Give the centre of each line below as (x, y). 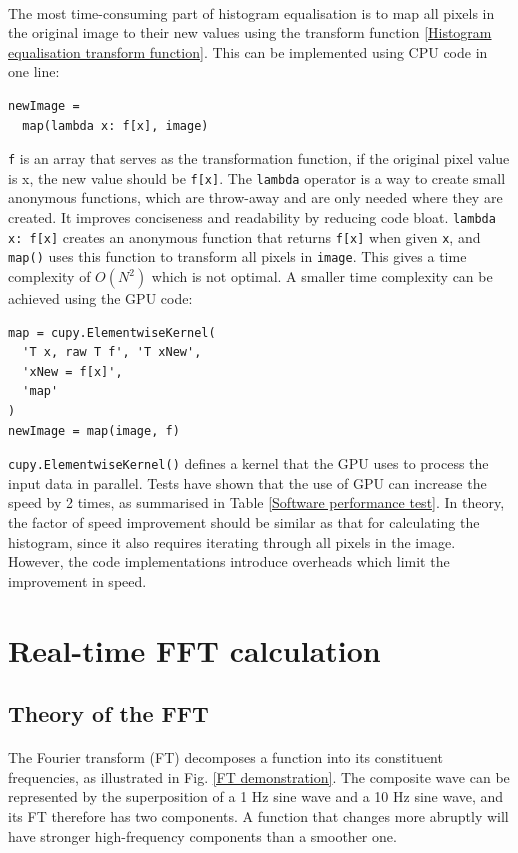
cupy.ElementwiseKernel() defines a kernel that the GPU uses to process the (248, 463)
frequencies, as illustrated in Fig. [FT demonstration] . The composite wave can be (259, 776)
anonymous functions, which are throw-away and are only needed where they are (255, 197)
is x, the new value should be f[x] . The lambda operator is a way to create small (257, 177)
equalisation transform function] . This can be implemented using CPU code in (248, 51)
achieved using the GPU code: (100, 298)
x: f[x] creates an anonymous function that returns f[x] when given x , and (244, 236)
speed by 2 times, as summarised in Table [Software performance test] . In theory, (256, 502)
